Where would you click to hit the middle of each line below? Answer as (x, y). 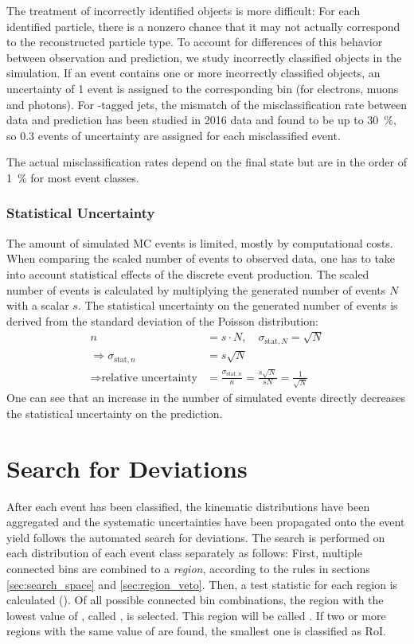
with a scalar (38, 305)
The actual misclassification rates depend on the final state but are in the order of (207, 162)
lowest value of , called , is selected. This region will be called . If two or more (196, 615)
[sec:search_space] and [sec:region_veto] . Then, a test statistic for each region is (202, 584)
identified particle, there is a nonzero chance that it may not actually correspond (203, 26)
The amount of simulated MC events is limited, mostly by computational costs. (200, 242)
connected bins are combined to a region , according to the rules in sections (188, 568)
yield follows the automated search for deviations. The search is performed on (196, 537)
